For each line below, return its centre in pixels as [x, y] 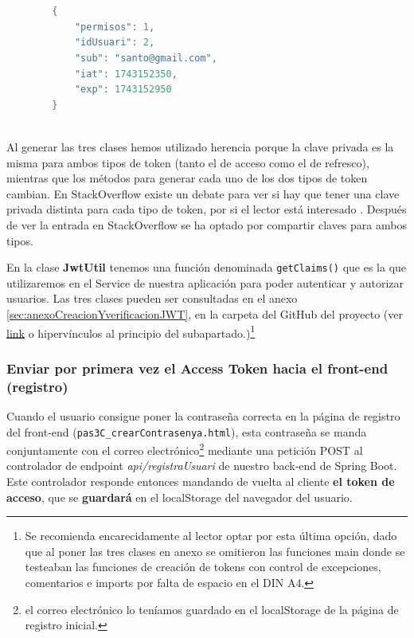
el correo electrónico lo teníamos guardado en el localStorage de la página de [212, 609]
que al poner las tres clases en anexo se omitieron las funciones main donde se [215, 551]
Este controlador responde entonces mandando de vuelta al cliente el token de [201, 481]
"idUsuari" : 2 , [115, 43]
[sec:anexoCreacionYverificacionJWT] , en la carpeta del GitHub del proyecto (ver [205, 313]
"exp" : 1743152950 [123, 90]
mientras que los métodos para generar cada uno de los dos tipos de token [187, 178]
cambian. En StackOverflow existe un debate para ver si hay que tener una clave [203, 193]
